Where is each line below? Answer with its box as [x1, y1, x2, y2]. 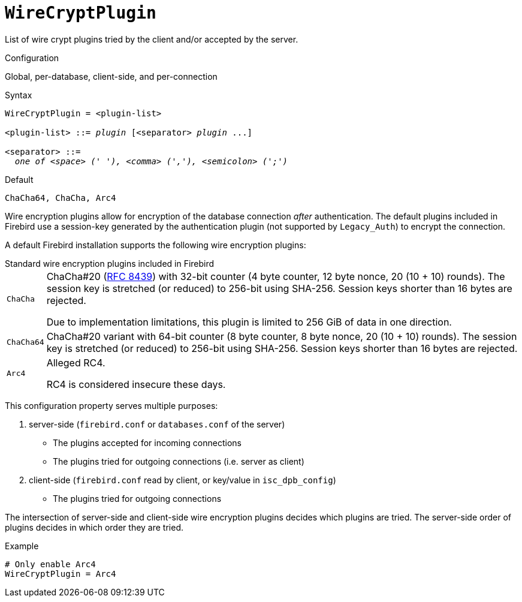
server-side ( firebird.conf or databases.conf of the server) [29, 419, 285, 429]
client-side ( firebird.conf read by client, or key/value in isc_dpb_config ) [29, 474, 336, 485]
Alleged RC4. [46, 356, 105, 369]
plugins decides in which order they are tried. [5, 522, 184, 532]
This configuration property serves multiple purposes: [5, 400, 218, 411]
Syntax [5, 89, 32, 100]
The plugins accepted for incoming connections [53, 437, 242, 448]
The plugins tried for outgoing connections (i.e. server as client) [53, 456, 304, 466]
